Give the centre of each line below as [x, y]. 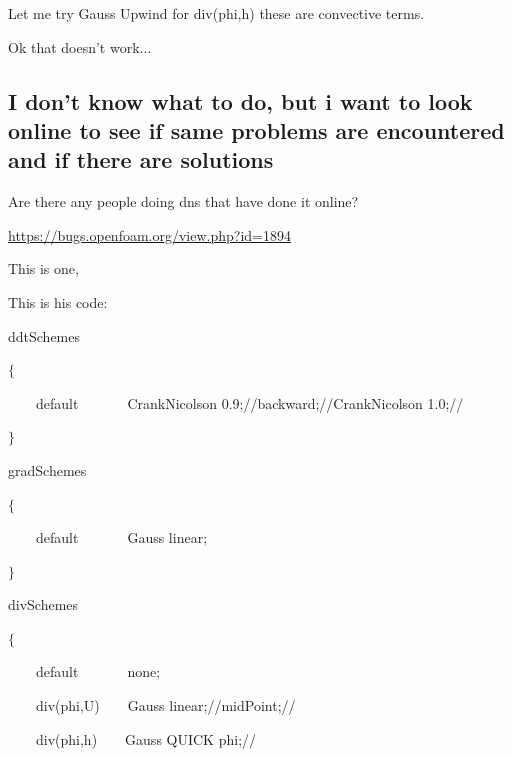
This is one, [43, 268]
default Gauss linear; [121, 537]
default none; [98, 671]
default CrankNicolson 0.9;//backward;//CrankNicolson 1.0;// [249, 402]
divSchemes [43, 604]
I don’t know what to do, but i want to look [240, 100]
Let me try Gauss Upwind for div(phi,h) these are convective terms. [216, 13]
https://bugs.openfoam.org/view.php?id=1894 [149, 234]
